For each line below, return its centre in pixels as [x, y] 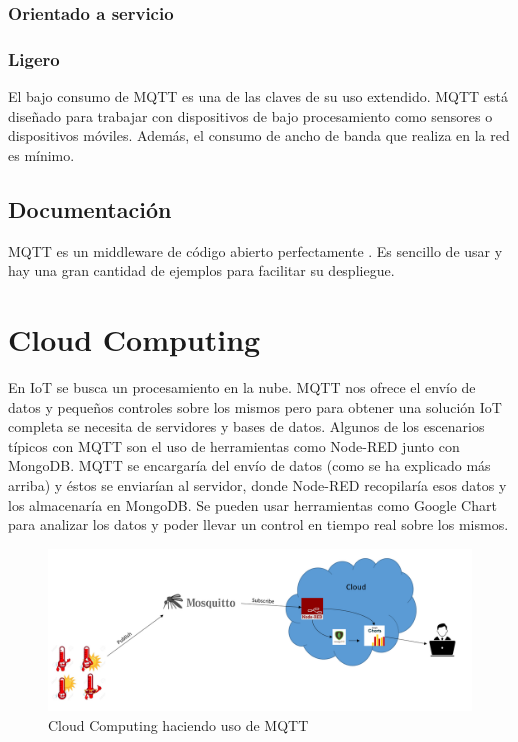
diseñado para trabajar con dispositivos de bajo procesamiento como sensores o [250, 115]
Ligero [34, 58]
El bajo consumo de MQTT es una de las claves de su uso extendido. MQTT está [258, 96]
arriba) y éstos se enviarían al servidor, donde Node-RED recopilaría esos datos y [257, 484]
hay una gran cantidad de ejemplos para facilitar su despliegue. [201, 270]
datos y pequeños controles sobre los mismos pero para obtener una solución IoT [255, 406]
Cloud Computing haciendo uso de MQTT [178, 724]
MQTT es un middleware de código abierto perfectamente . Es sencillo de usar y [255, 250]
